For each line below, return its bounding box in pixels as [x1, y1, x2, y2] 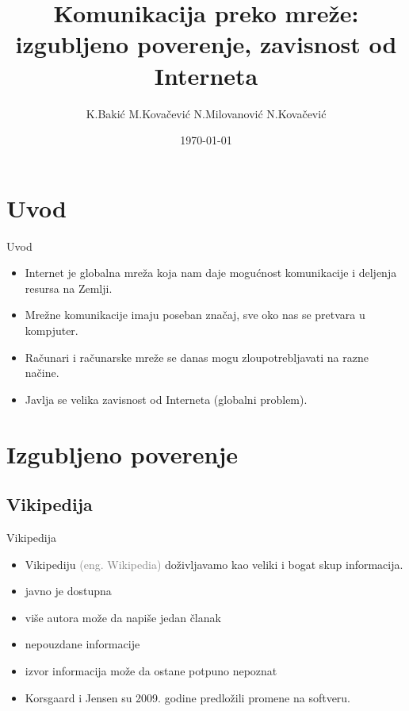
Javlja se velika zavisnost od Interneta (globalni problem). [25, 390, 308, 407]
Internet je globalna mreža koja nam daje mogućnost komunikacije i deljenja [25, 264, 397, 281]
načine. [25, 364, 59, 381]
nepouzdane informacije [25, 636, 140, 652]
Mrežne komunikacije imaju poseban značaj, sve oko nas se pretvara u [25, 306, 365, 323]
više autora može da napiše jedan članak [25, 609, 221, 625]
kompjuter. [25, 322, 78, 338]
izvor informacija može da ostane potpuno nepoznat [25, 662, 277, 678]
